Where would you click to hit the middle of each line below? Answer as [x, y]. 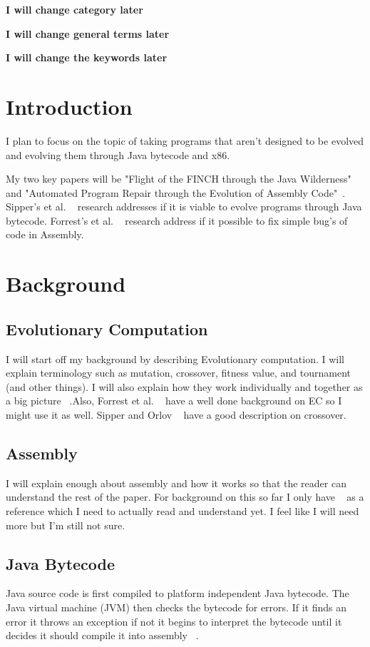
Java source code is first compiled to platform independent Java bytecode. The [178, 593]
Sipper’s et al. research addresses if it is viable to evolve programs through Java [184, 207]
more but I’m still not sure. [66, 525]
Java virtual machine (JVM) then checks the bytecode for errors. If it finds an [176, 607]
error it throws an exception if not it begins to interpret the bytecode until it [174, 621]
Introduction [69, 106]
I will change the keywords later [87, 57]
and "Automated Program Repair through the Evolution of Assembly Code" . [176, 192]
